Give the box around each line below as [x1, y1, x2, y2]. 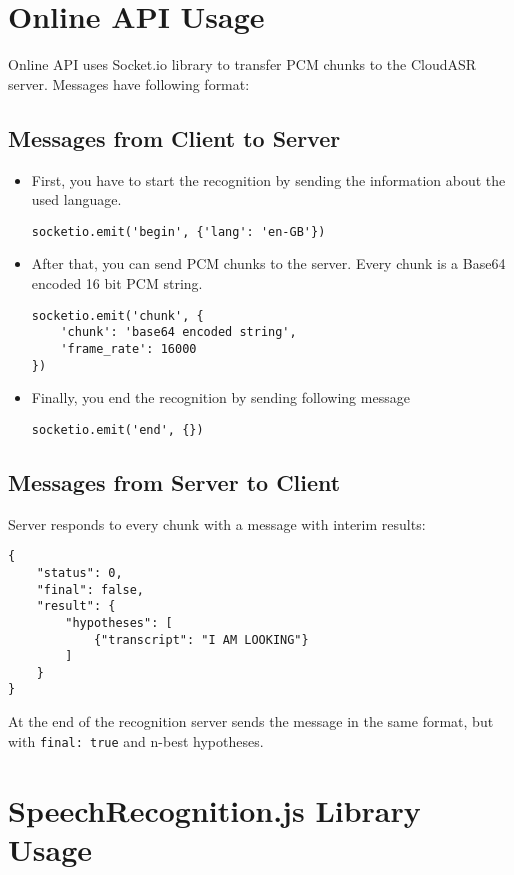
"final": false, [36, 582, 145, 597]
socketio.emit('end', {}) [31, 422, 204, 437]
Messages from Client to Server [8, 122, 341, 153]
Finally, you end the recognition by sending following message [31, 387, 410, 408]
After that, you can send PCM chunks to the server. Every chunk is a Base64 [31, 253, 506, 274]
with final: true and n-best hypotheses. [8, 730, 264, 751]
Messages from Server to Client [8, 466, 341, 497]
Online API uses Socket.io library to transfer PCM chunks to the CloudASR [8, 54, 477, 75]
